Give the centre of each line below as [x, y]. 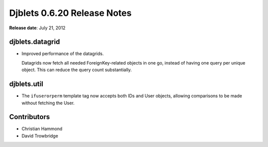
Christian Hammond [42, 129]
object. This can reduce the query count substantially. [77, 70]
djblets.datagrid [34, 42]
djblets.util [26, 84]
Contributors [30, 117]
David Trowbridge [40, 136]
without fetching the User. [48, 103]
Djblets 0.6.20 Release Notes [70, 13]
